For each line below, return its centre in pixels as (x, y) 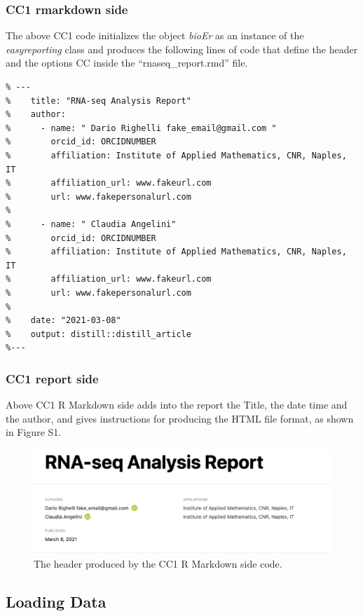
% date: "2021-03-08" (63, 321)
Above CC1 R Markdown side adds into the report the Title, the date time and (177, 405)
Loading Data (56, 601)
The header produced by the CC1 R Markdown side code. (158, 563)
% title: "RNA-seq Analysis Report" (98, 101)
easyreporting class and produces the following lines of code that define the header (182, 49)
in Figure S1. (34, 432)
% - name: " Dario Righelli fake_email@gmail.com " (141, 128)
